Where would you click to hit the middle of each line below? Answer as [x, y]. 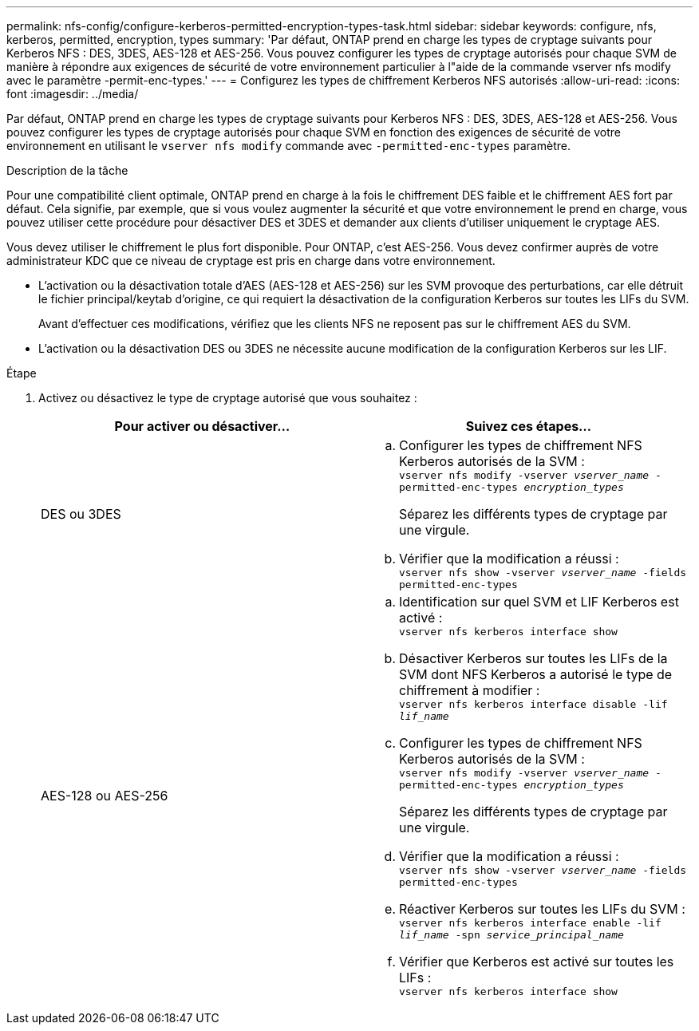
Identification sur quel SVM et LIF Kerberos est [539, 602]
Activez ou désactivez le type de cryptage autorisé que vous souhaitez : [228, 398]
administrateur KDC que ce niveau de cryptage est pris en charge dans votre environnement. [251, 261]
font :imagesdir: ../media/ [73, 94]
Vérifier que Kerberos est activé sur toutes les [537, 962]
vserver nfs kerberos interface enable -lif [530, 923]
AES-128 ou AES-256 [105, 796]
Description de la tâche [67, 170]
